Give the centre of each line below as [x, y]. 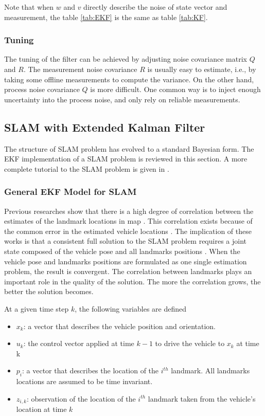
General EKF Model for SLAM [70, 192]
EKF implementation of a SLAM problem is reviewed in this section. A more [126, 159]
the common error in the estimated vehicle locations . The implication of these [128, 231]
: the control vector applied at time [79, 343]
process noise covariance [42, 89]
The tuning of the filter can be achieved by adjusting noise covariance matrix [126, 59]
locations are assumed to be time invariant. [84, 381]
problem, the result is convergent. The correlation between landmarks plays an [128, 271]
